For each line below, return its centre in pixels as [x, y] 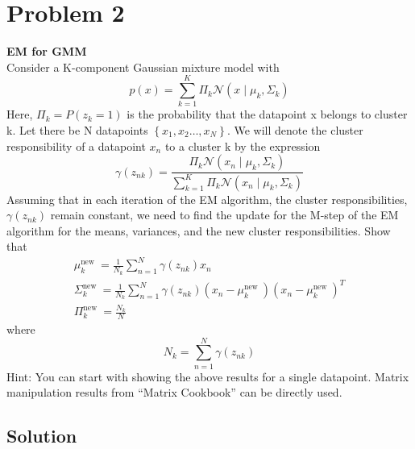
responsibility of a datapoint [76, 146]
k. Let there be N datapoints [77, 130]
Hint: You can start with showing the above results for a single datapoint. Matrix [208, 376]
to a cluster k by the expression [243, 146]
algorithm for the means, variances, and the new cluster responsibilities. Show [199, 230]
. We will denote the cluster [295, 130]
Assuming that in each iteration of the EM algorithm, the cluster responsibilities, [207, 199]
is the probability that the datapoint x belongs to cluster [267, 114]
